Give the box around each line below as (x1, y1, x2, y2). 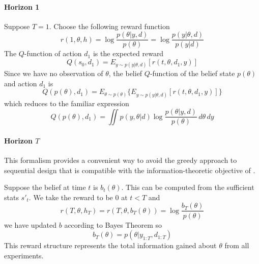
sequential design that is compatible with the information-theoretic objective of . (4, 164, 255, 175)
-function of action (24, 48, 82, 59)
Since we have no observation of (4, 68, 103, 79)
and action (4, 78, 37, 88)
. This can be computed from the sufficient (121, 182, 254, 193)
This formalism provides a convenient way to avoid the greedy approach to (4, 155, 237, 165)
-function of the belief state (150, 68, 235, 79)
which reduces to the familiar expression (4, 98, 129, 108)
